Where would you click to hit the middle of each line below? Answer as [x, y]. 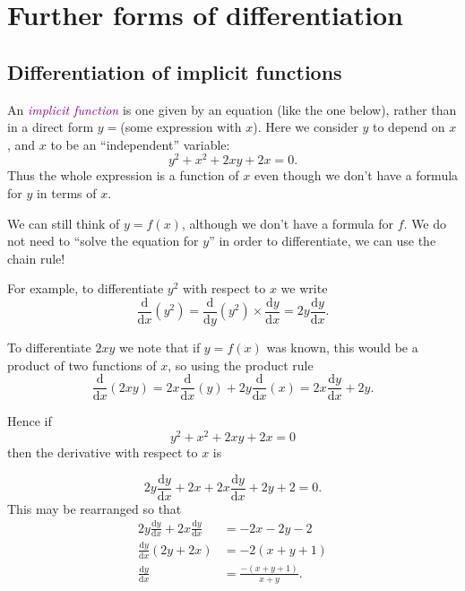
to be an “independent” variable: [140, 144]
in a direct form [51, 127]
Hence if [30, 421]
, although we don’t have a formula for [288, 223]
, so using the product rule [241, 365]
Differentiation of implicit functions [175, 71]
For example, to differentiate [86, 288]
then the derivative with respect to [103, 452]
